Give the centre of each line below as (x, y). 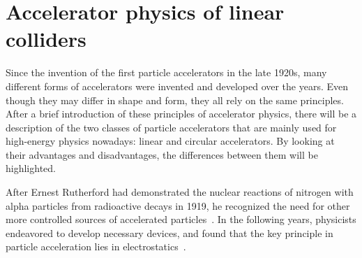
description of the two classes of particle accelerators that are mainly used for (171, 127)
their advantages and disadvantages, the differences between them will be (162, 154)
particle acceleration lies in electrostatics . (96, 246)
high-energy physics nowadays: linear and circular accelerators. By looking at (170, 141)
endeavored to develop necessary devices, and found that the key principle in (169, 232)
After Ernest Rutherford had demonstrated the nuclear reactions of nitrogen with (180, 192)
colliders (46, 39)
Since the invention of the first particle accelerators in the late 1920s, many (166, 72)
